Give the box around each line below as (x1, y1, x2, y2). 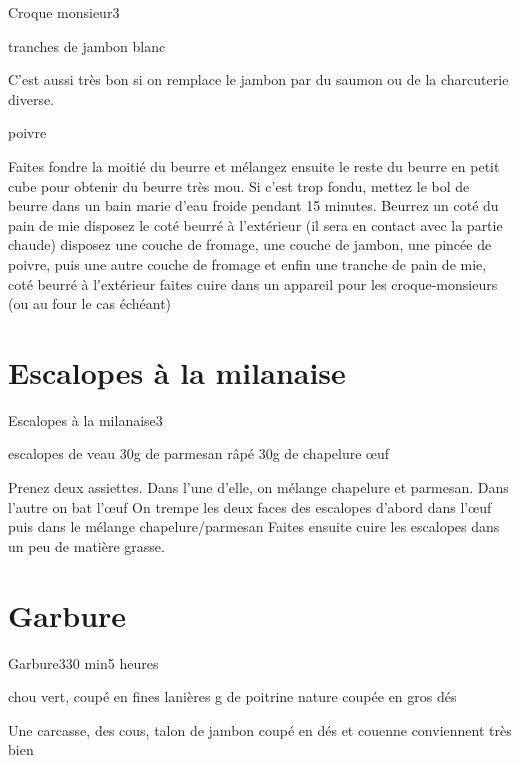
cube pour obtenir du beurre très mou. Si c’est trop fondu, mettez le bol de (8, 175, 470, 196)
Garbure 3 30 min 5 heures (8, 652, 159, 673)
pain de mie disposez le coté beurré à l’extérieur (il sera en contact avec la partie (8, 214, 503, 235)
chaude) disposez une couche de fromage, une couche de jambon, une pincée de (8, 234, 492, 255)
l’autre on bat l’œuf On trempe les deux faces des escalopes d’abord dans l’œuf (8, 496, 492, 517)
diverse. (8, 88, 55, 109)
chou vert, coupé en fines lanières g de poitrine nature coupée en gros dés (8, 686, 457, 707)
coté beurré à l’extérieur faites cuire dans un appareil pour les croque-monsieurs (8, 273, 498, 294)
